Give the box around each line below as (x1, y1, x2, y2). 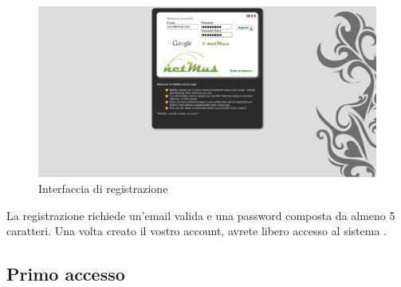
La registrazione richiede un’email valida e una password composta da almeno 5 (6, 206, 395, 223)
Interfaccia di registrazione (38, 180, 168, 197)
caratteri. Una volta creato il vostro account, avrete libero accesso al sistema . (6, 222, 387, 239)
